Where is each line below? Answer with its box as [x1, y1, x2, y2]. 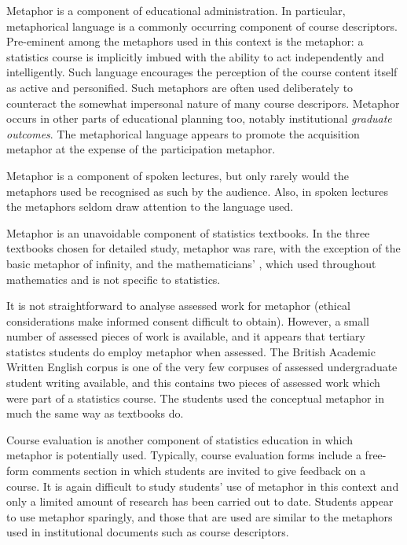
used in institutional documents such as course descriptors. [6, 524, 289, 540]
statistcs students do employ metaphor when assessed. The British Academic [6, 343, 376, 359]
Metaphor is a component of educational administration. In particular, [6, 2, 346, 18]
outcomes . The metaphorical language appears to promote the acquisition [6, 125, 360, 142]
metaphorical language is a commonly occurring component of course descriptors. [6, 17, 398, 34]
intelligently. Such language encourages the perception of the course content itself [6, 64, 398, 80]
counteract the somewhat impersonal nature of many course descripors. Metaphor [6, 94, 400, 111]
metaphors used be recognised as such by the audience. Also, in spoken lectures [6, 182, 389, 199]
